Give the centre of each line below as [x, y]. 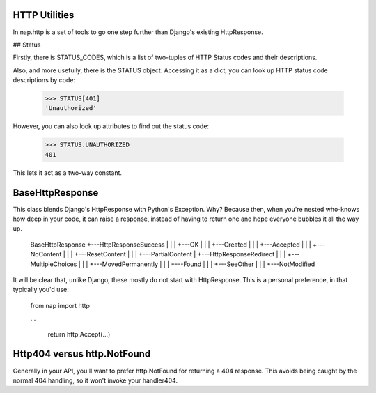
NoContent [46, 254]
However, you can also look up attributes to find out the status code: [111, 126]
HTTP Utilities [44, 15]
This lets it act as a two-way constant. [67, 172]
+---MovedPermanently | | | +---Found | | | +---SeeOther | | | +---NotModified [202, 264]
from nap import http [60, 305]
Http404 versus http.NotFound [82, 354]
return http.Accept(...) [79, 334]
